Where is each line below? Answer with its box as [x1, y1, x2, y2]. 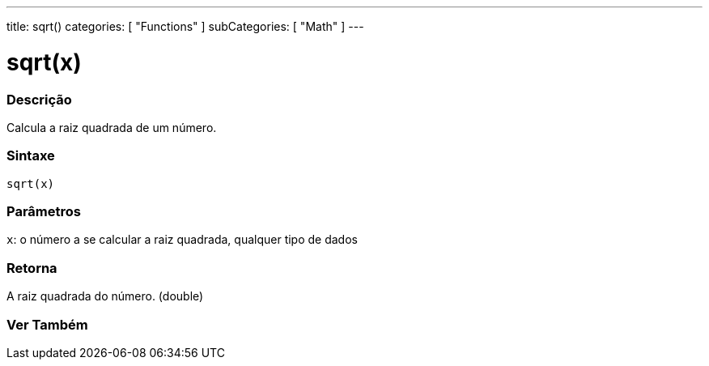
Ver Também [6, 316, 88, 333]
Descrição [6, 91, 72, 108]
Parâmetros [6, 203, 81, 219]
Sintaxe [6, 147, 55, 164]
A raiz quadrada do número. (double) [6, 289, 204, 304]
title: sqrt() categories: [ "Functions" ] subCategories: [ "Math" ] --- [6, 19, 364, 33]
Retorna [6, 259, 57, 276]
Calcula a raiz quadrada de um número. [6, 120, 217, 134]
